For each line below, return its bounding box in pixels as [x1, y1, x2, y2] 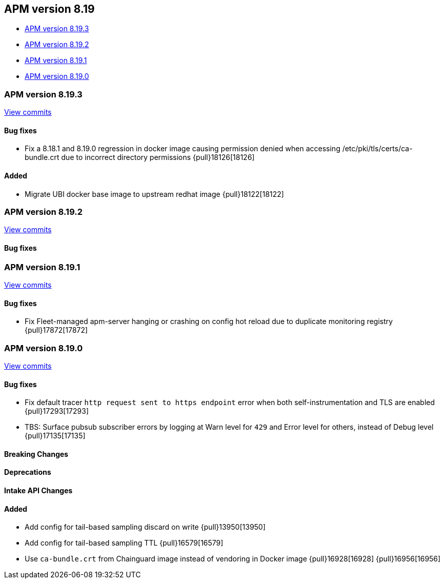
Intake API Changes [4, 486, 73, 495]
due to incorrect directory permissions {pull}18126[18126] [61, 153, 255, 162]
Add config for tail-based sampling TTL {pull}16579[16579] [25, 538, 223, 548]
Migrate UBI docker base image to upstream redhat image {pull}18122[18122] [25, 189, 284, 198]
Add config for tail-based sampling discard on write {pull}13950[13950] [25, 522, 266, 532]
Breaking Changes [4, 449, 68, 458]
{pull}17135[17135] [25, 431, 86, 440]
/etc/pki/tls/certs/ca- [342, 144, 413, 153]
